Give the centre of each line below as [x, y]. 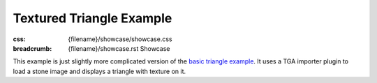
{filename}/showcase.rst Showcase [119, 48]
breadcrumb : [32, 48]
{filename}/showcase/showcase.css [120, 39]
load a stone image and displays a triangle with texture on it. [99, 71]
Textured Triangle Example [93, 18]
